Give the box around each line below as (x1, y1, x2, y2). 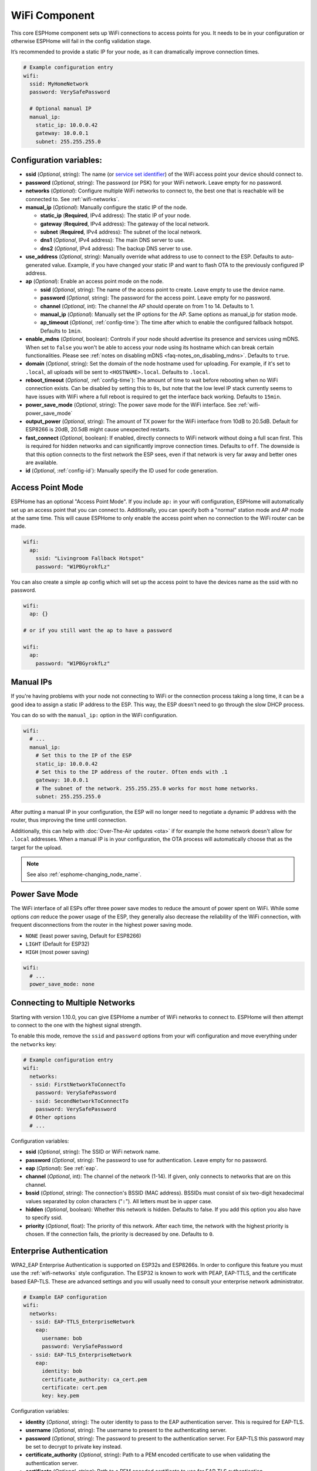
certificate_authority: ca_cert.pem (42, 1376, 147, 1383)
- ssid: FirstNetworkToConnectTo (29, 1081, 126, 1088)
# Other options (29, 1114, 76, 1121)
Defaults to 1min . (40, 327, 82, 334)
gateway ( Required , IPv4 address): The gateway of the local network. (40, 220, 210, 227)
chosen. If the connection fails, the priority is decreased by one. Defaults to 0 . (25, 1230, 214, 1238)
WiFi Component (11, 9, 95, 22)
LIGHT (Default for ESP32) (25, 940, 90, 947)
